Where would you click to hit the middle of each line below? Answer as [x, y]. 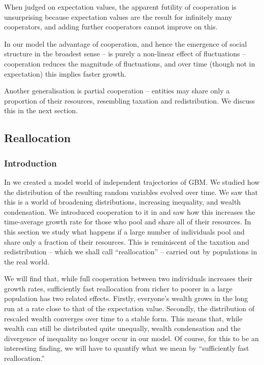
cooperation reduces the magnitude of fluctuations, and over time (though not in [130, 63]
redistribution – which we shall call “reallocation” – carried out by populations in [131, 252]
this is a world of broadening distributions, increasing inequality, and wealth [123, 202]
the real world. [27, 261]
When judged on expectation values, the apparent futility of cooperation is [120, 7]
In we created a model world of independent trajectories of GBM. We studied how [132, 181]
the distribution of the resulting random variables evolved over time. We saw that [131, 192]
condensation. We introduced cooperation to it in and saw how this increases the [130, 211]
